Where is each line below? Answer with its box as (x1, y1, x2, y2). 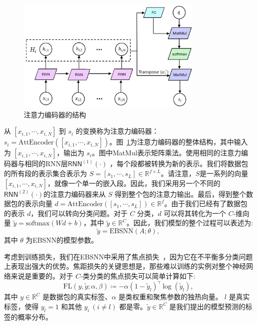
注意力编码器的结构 (24, 109, 86, 119)
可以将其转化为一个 (164, 208, 226, 218)
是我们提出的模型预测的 (169, 301, 246, 311)
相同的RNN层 (24, 158, 68, 169)
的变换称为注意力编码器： (76, 126, 159, 136)
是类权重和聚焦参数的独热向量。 (118, 291, 222, 302)
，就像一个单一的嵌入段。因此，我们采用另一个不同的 (47, 178, 220, 188)
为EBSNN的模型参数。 (25, 235, 98, 245)
